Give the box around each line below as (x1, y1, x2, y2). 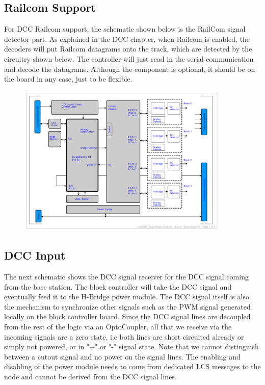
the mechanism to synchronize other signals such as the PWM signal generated (4, 301, 251, 312)
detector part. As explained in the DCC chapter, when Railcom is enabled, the (4, 33, 250, 44)
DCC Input (4, 247, 66, 263)
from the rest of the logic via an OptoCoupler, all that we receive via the (4, 321, 232, 332)
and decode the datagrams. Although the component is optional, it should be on (4, 63, 255, 74)
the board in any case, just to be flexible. (4, 73, 132, 84)
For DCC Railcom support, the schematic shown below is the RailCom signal (4, 23, 246, 34)
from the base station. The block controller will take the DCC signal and (4, 281, 232, 292)
